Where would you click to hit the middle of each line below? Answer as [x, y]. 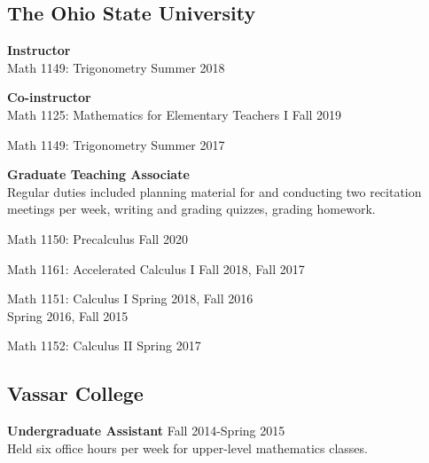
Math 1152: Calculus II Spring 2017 [104, 345]
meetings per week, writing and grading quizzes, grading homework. [191, 209]
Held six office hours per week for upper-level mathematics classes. [187, 447]
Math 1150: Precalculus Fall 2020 [97, 238]
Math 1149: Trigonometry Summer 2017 [116, 144]
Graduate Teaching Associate [98, 174]
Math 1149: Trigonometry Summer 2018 [116, 67]
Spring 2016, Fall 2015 [68, 315]
